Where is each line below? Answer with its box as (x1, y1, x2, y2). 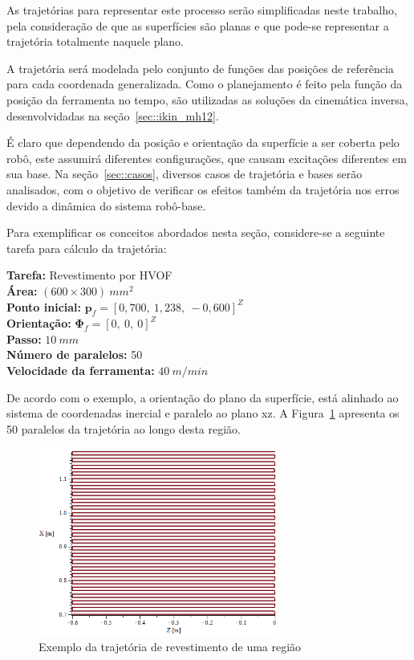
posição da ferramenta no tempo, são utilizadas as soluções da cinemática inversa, (6, 91, 408, 108)
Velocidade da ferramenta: (6, 362, 155, 379)
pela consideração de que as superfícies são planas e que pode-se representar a (6, 17, 389, 34)
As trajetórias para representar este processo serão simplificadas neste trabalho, (6, 2, 397, 18)
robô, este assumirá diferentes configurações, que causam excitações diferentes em (6, 149, 407, 166)
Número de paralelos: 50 (6, 346, 143, 363)
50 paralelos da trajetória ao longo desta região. (6, 420, 241, 437)
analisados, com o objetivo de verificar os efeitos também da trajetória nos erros (6, 181, 400, 198)
